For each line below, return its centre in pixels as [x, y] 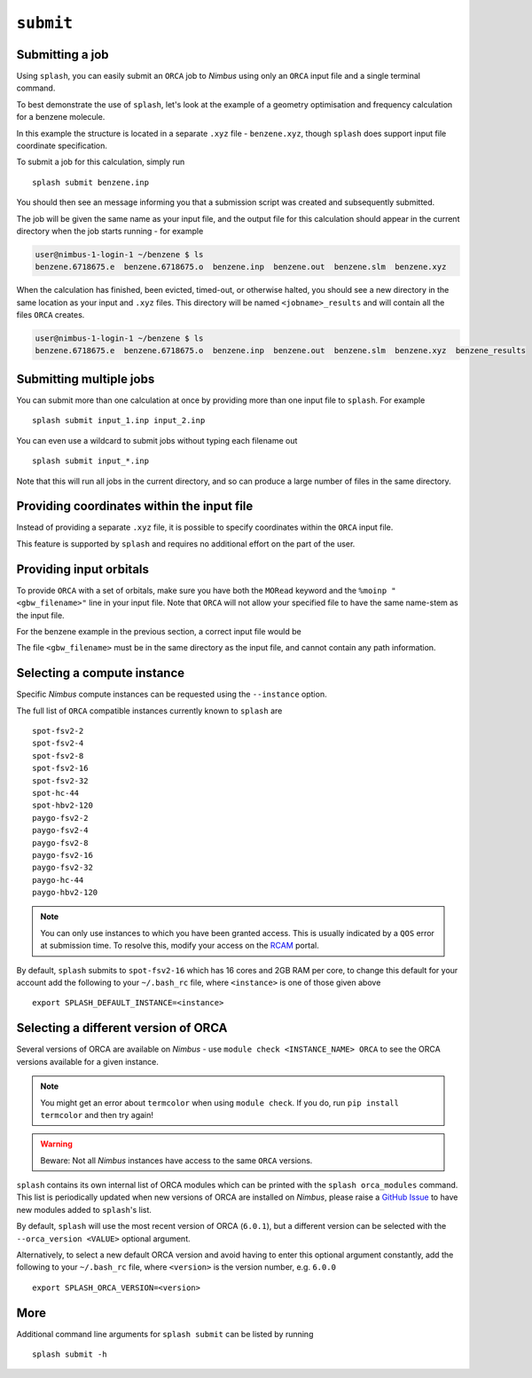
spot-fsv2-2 [58, 731]
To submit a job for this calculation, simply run [101, 162]
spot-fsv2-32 [60, 780]
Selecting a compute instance [101, 673]
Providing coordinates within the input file [135, 506]
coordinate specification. [62, 146]
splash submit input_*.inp [91, 461]
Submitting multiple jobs [86, 378]
